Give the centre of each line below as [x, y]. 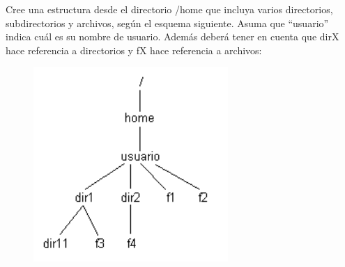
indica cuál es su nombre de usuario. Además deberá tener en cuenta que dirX [172, 37]
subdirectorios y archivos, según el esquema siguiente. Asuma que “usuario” [167, 23]
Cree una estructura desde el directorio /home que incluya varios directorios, [169, 9]
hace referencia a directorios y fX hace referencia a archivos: [134, 50]
